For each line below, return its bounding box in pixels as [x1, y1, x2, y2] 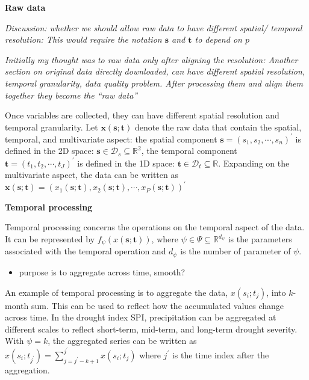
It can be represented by [5, 233, 95, 245]
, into [266, 286, 286, 298]
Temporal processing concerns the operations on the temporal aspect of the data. [5, 221, 305, 233]
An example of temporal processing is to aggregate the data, [5, 286, 228, 298]
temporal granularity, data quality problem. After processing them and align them [5, 76, 303, 89]
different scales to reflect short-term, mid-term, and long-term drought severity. [5, 322, 298, 335]
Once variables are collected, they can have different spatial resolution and [5, 109, 279, 121]
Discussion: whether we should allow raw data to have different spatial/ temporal [5, 21, 302, 34]
